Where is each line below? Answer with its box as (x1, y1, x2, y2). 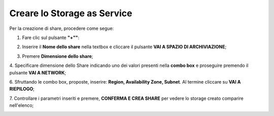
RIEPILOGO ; (9, 86, 35, 92)
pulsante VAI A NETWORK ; (9, 69, 66, 75)
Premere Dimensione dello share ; (22, 53, 93, 59)
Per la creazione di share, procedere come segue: (9, 25, 114, 31)
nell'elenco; (9, 102, 34, 108)
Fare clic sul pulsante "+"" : (22, 34, 80, 41)
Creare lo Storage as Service (9, 8, 132, 19)
